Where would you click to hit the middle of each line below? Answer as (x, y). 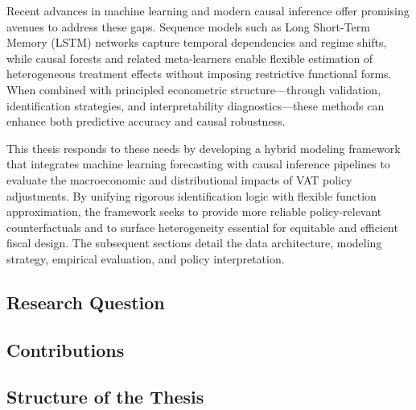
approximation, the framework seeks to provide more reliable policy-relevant (194, 211)
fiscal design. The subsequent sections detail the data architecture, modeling (194, 243)
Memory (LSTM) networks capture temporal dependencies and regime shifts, (197, 42)
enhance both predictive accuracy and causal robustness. (146, 121)
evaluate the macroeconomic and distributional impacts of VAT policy (179, 179)
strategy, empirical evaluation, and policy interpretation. (146, 258)
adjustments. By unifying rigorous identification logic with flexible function (192, 195)
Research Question (86, 302)
